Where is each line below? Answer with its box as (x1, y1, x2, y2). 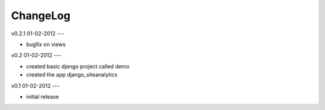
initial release (26, 93, 60, 100)
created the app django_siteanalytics (26, 71, 118, 78)
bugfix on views (26, 41, 66, 48)
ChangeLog (11, 9, 70, 22)
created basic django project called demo (26, 63, 129, 70)
